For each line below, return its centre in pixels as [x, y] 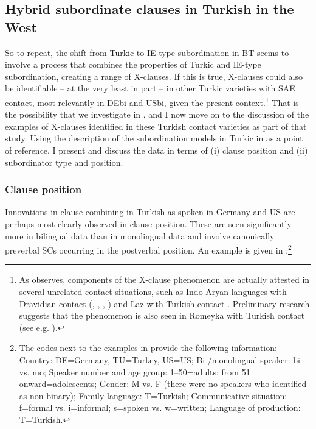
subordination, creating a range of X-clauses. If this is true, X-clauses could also [154, 76]
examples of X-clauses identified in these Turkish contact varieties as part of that [156, 126]
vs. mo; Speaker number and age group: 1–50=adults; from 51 [135, 371]
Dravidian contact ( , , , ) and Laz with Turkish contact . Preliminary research [164, 303]
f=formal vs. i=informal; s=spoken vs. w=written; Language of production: [160, 407]
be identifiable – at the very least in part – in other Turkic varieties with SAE [150, 88]
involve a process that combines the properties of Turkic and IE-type [133, 64]
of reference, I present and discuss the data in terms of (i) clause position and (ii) [156, 150]
